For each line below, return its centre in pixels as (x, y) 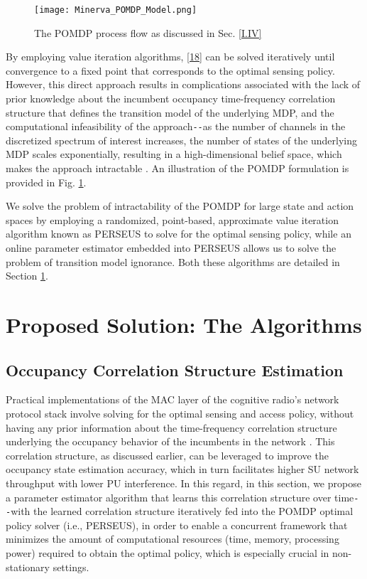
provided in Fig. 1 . (46, 182)
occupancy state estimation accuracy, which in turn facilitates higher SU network (182, 469)
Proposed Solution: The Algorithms (184, 324)
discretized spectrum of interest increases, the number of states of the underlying (182, 140)
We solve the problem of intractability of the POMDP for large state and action (180, 206)
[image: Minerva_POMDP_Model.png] (116, 10)
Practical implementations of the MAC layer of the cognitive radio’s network (172, 399)
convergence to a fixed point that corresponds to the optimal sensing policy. (170, 70)
